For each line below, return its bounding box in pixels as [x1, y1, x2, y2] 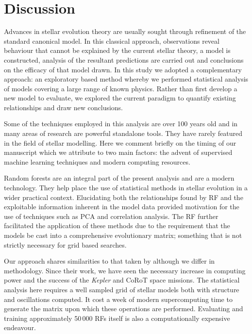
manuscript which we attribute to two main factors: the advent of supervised [4, 147, 233, 157]
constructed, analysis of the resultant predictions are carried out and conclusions [4, 54, 244, 65]
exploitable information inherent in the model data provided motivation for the [4, 201, 239, 212]
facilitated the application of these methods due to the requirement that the [4, 220, 230, 231]
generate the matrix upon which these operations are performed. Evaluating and [4, 303, 243, 314]
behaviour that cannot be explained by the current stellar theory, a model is [4, 45, 231, 55]
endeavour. [4, 322, 36, 333]
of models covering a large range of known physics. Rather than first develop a [4, 83, 237, 93]
